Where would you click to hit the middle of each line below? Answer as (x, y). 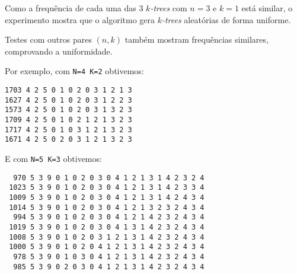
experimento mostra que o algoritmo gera (80, 19)
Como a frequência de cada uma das (71, 8)
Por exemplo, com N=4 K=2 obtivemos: (74, 71)
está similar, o (267, 8)
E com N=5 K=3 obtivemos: (53, 158)
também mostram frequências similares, (197, 39)
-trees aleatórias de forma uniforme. (226, 19)
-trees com (169, 8)
